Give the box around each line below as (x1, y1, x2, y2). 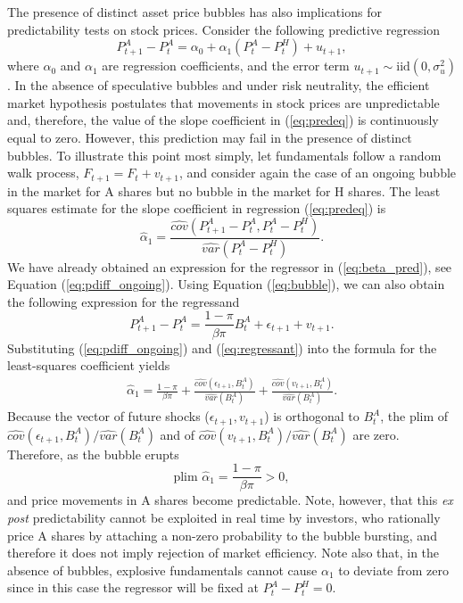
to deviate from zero (338, 560, 449, 579)
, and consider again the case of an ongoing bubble (178, 163, 457, 182)
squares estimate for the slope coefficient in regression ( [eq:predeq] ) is (7, 199, 386, 218)
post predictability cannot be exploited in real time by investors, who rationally (7, 508, 441, 527)
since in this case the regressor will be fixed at (7, 578, 260, 597)
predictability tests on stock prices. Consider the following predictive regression (7, 20, 440, 38)
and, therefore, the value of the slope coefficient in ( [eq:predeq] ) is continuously (7, 111, 439, 129)
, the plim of (380, 407, 449, 425)
